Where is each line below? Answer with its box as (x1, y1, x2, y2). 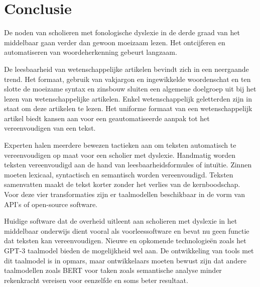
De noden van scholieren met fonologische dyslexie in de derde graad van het (4, 27, 240, 38)
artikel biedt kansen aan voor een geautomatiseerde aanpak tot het (4, 113, 210, 123)
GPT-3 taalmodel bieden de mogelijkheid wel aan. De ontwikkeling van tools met (4, 245, 254, 255)
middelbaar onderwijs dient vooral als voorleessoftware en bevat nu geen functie (4, 225, 249, 236)
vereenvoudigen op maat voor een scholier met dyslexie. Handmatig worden (4, 149, 236, 160)
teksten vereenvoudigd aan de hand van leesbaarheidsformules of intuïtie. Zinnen (4, 159, 252, 170)
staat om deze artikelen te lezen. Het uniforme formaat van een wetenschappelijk (4, 103, 252, 114)
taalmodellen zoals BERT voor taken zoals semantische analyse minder (4, 265, 222, 275)
